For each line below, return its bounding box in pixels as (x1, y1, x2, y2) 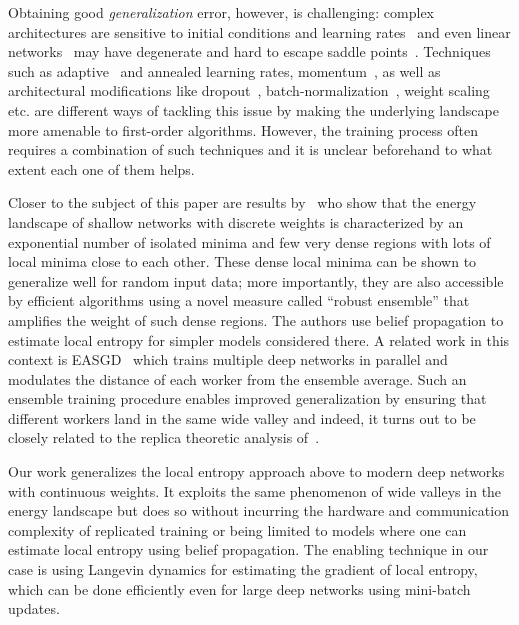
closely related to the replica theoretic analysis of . (8, 427, 320, 448)
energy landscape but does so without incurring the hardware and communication (8, 500, 509, 521)
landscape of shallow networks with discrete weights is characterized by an (8, 211, 464, 232)
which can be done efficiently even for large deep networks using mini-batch (8, 578, 471, 599)
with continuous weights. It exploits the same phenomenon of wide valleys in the (8, 480, 502, 501)
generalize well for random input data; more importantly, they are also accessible (8, 270, 504, 291)
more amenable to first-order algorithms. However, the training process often (8, 119, 478, 140)
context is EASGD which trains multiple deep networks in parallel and (8, 349, 448, 370)
